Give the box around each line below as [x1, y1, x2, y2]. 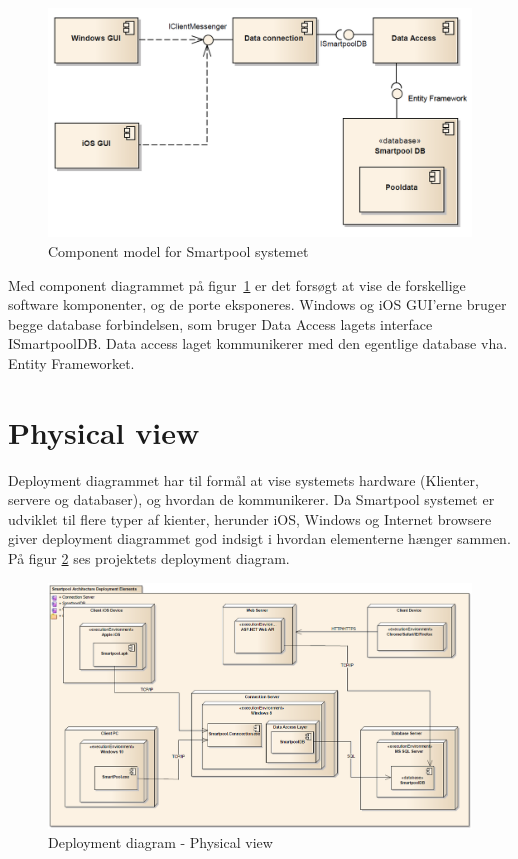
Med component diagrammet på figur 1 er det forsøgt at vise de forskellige [8, 274, 466, 295]
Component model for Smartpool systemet [48, 240, 309, 261]
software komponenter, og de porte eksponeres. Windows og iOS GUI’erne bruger [8, 294, 507, 315]
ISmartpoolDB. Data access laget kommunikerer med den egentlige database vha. [8, 333, 508, 354]
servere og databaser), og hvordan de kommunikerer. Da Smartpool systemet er [8, 489, 495, 510]
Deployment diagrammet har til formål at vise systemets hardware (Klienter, [8, 469, 479, 490]
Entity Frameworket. [8, 352, 135, 373]
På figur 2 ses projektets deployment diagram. [8, 548, 290, 569]
